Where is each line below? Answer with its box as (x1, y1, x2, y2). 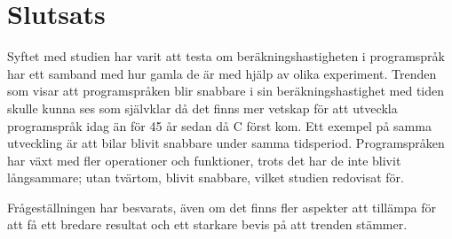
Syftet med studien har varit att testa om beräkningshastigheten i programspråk (7, 47, 445, 66)
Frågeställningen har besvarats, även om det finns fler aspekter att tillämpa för (7, 197, 437, 216)
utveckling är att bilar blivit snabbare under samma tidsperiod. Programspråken (7, 134, 445, 152)
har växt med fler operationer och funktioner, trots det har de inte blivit (7, 150, 401, 169)
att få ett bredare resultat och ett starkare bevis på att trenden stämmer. (7, 215, 408, 234)
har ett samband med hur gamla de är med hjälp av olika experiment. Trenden (7, 64, 437, 82)
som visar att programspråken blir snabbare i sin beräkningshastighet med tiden (7, 81, 445, 100)
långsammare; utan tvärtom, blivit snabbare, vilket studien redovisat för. (7, 168, 404, 187)
